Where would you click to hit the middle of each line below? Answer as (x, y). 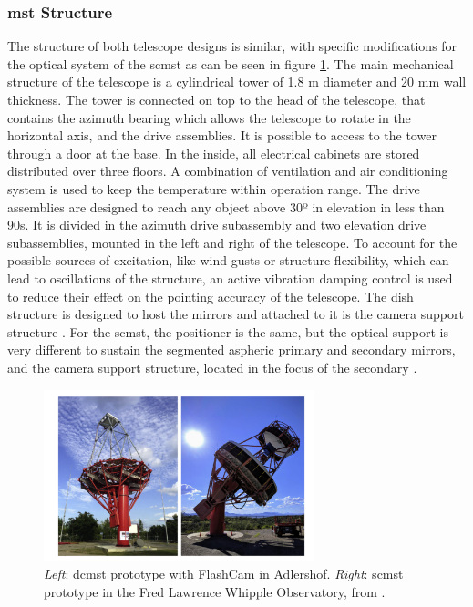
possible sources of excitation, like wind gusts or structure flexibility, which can (228, 260)
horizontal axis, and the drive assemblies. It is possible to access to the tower (222, 135)
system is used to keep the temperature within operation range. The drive (214, 188)
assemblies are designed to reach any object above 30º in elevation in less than (226, 206)
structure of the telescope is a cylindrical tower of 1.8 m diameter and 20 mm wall (237, 82)
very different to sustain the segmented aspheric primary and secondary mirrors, (231, 350)
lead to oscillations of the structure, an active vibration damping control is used (230, 278)
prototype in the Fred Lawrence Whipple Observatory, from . (215, 591)
